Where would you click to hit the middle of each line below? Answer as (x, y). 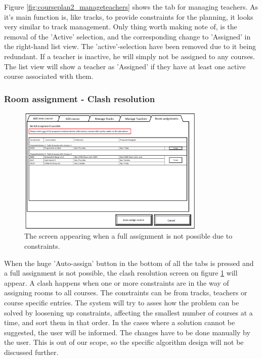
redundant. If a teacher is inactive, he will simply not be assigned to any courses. (130, 56)
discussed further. (31, 352)
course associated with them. (49, 76)
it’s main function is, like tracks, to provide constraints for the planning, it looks (129, 16)
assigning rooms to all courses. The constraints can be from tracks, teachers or (126, 293)
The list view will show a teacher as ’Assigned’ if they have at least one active (125, 66)
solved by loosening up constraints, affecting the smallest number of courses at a (128, 312)
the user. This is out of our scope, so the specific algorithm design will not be (124, 342)
